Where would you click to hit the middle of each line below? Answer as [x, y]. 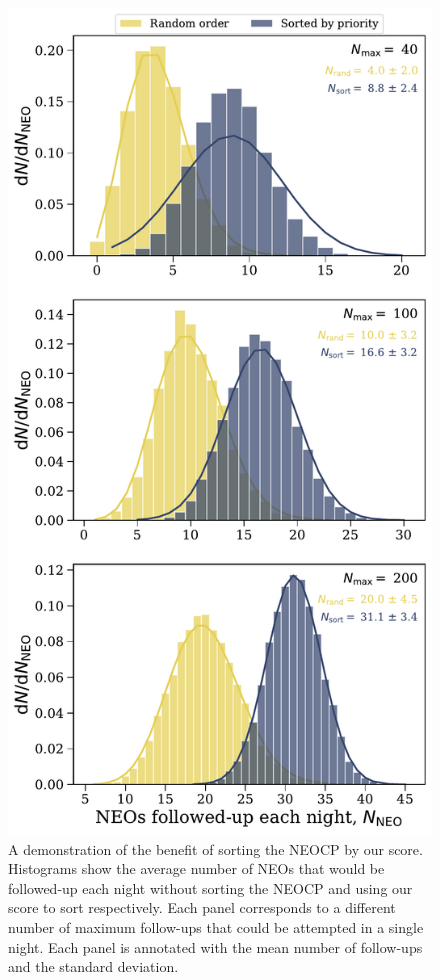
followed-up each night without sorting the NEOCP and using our [210, 887]
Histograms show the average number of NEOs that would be [196, 868]
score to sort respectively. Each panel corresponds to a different [202, 907]
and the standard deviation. [93, 966]
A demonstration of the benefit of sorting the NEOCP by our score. [215, 848]
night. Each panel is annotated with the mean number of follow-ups [215, 946]
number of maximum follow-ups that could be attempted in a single [216, 926]
